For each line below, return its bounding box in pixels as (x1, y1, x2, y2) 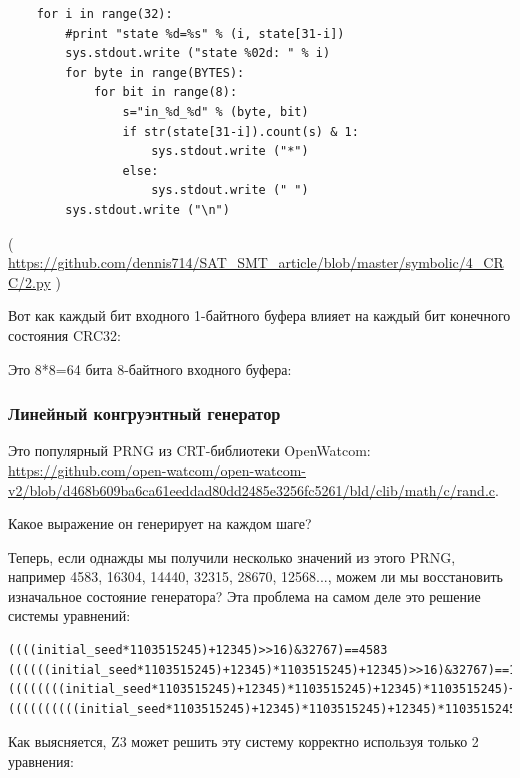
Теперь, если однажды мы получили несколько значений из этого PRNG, (8, 546, 456, 567)
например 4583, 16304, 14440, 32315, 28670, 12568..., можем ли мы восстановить (8, 566, 503, 587)
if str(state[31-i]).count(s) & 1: (122, 124, 359, 139)
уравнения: (8, 751, 74, 772)
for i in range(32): (36, 7, 173, 21)
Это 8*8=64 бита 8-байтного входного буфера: (8, 358, 292, 379)
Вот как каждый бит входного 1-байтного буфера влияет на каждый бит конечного (8, 305, 511, 326)
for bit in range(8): (93, 85, 238, 100)
